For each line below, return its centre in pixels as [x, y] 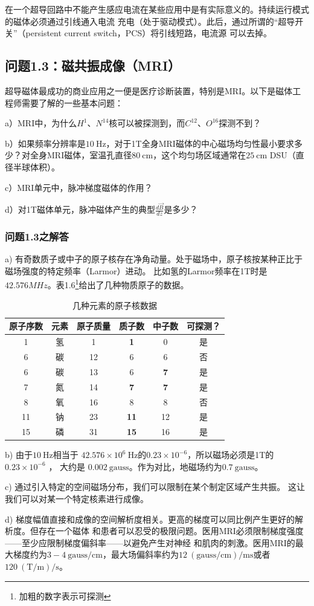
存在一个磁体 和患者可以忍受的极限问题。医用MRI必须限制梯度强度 [171, 531]
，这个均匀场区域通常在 [200, 155]
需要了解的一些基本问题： [72, 102]
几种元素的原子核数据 [115, 305]
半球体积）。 [36, 166]
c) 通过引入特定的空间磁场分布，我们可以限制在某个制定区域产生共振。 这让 [155, 487]
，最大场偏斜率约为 [140, 554]
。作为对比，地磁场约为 [175, 466]
